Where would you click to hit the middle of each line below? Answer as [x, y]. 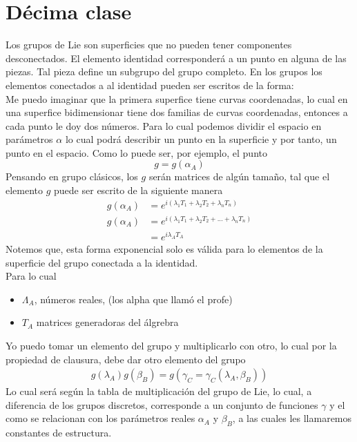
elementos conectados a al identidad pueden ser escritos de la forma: [150, 85]
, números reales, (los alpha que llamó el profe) [133, 299]
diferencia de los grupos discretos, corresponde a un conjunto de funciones [162, 404]
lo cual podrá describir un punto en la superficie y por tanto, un [201, 139]
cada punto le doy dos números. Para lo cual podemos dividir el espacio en [164, 125]
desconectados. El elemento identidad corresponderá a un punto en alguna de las [176, 58]
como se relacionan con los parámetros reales [100, 418]
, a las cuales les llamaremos [292, 418]
